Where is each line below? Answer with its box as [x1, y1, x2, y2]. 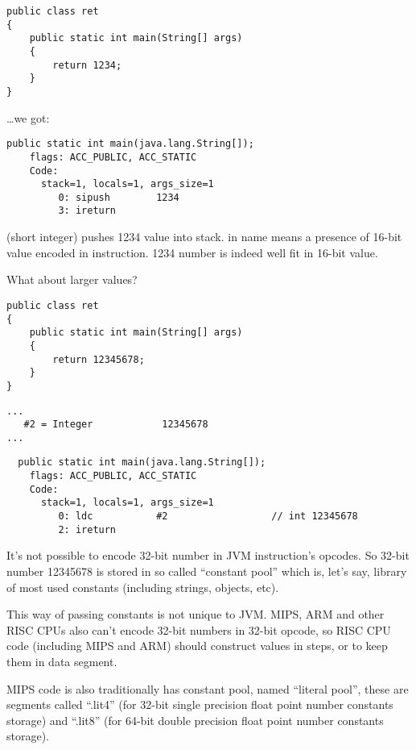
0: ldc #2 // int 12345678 [58, 510, 358, 523]
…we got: [6, 109, 50, 126]
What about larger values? [6, 271, 138, 288]
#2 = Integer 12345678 [23, 419, 208, 431]
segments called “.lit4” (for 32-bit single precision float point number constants [6, 696, 393, 713]
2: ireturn [58, 523, 117, 535]
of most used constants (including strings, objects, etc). [6, 578, 279, 595]
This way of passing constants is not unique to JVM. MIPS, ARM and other [6, 606, 385, 623]
